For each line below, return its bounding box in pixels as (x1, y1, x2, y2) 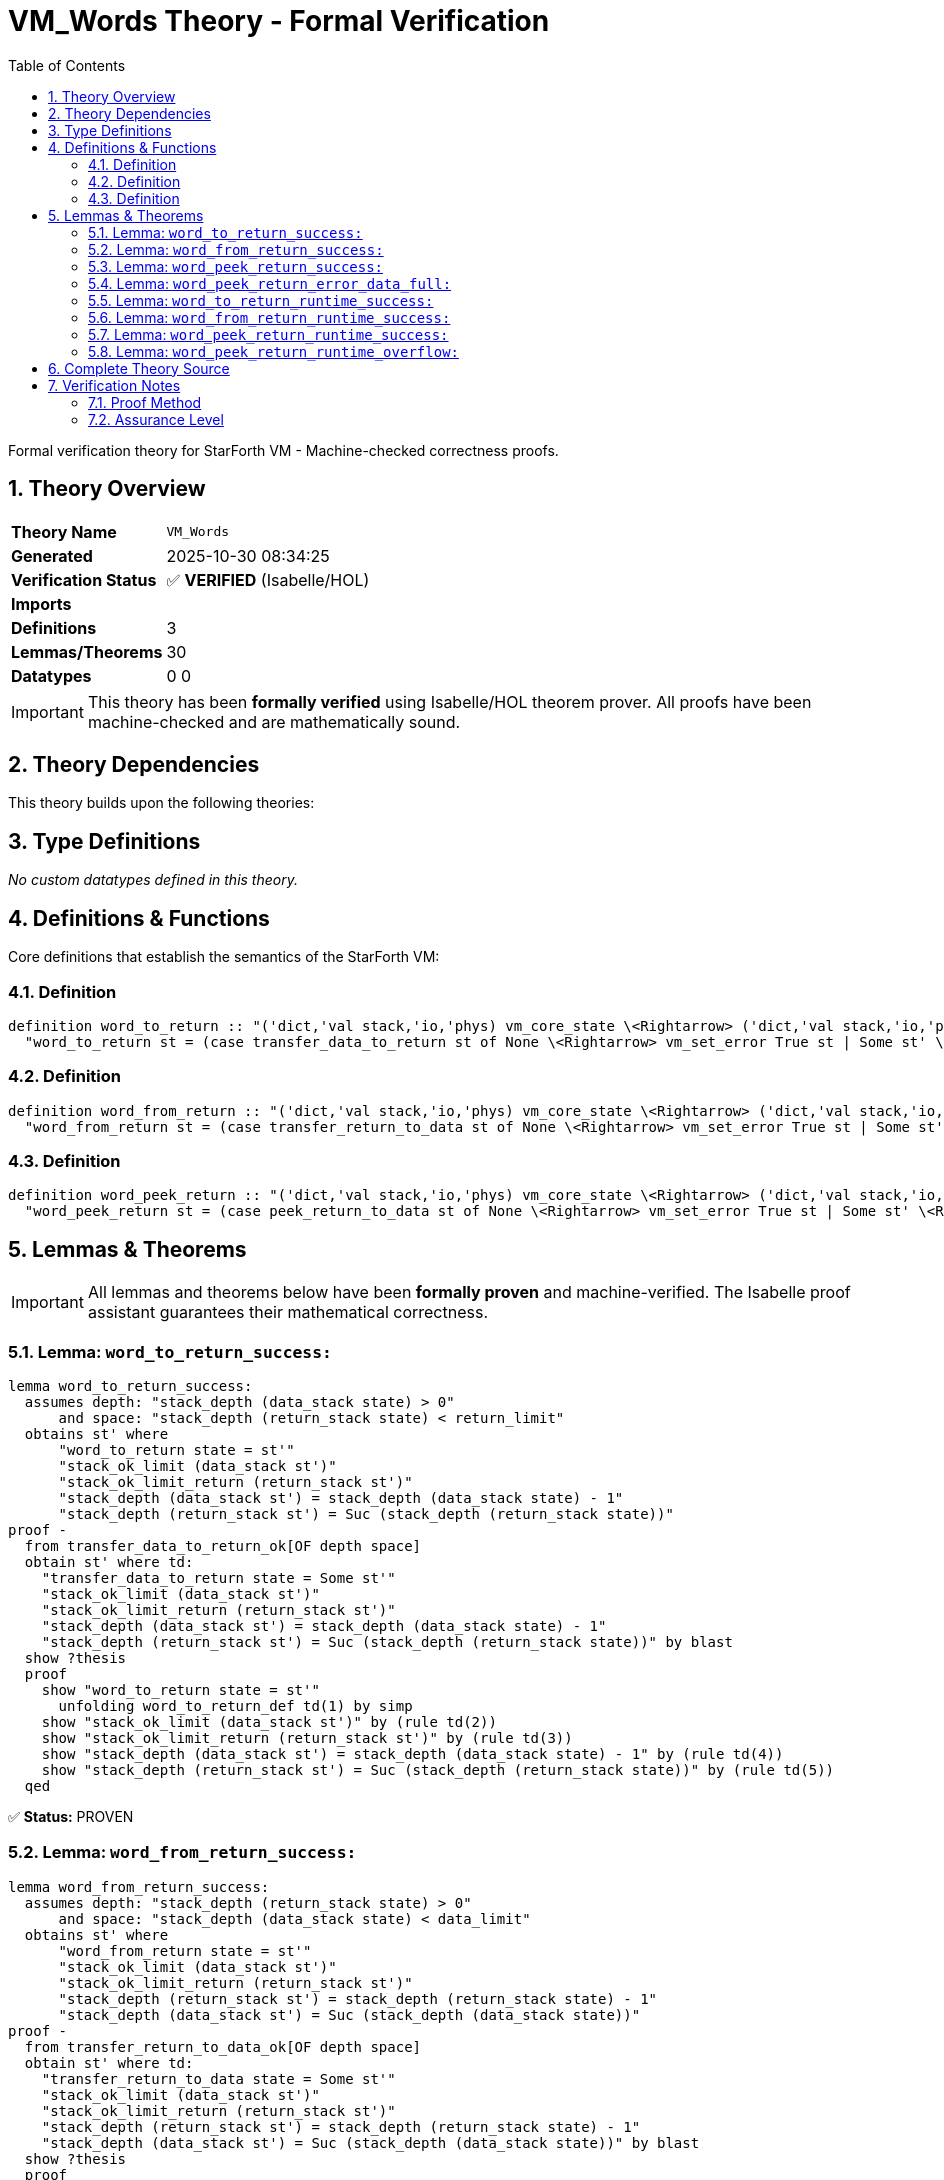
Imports (11, 593, 72, 614)
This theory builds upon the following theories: (8, 794, 315, 812)
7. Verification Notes (48, 376, 181, 394)
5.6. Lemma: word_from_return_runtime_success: (88, 308, 451, 326)
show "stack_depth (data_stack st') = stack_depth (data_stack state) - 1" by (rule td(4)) (41, 1745, 784, 1762)
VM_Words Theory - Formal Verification (8, 4, 550, 38)
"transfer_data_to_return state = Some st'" (41, 1569, 396, 1586)
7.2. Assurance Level (88, 410, 224, 428)
